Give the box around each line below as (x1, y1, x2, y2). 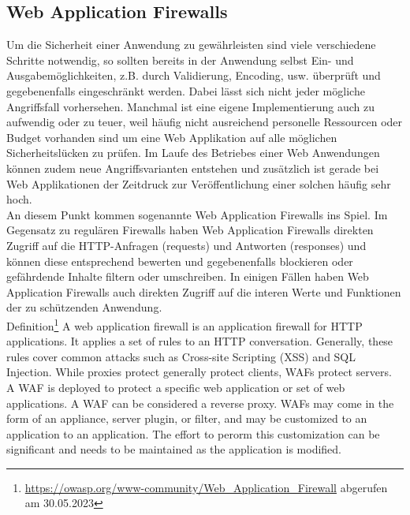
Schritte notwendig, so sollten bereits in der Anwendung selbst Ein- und (6, 51, 354, 68)
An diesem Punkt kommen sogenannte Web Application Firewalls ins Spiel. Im (6, 206, 388, 222)
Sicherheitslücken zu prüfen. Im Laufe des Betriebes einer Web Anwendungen (6, 144, 380, 161)
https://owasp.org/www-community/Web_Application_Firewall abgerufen (24, 479, 388, 495)
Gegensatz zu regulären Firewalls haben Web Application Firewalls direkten (6, 222, 374, 238)
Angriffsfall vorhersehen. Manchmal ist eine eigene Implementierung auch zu (6, 98, 375, 114)
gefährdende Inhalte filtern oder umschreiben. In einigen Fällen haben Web (6, 268, 369, 285)
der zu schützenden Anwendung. (6, 299, 162, 315)
